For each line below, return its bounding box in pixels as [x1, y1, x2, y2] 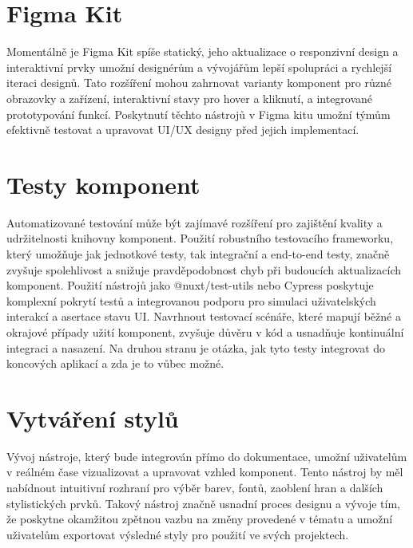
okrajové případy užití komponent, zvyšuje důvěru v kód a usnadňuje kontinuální [6, 323, 404, 340]
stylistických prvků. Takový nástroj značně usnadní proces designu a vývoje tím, [6, 495, 400, 511]
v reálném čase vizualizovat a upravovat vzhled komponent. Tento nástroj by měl [6, 463, 403, 480]
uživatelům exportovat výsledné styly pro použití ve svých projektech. [6, 526, 349, 542]
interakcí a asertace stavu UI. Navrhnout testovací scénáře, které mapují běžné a [6, 308, 401, 325]
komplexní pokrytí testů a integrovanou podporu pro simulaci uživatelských [6, 292, 376, 309]
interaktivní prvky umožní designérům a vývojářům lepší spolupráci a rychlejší [6, 58, 392, 75]
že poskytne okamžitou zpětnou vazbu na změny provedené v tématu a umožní [6, 511, 393, 527]
